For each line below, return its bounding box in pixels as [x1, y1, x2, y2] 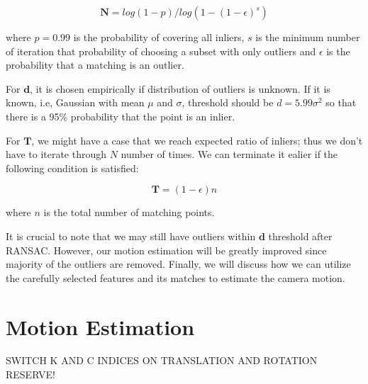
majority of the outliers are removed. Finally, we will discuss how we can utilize [6, 256, 351, 271]
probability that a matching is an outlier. [6, 57, 184, 72]
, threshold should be [182, 95, 274, 110]
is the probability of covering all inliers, [73, 30, 245, 44]
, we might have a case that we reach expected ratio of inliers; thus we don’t [31, 132, 363, 147]
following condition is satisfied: [6, 160, 139, 175]
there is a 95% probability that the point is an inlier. [6, 108, 235, 123]
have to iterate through [6, 147, 107, 162]
